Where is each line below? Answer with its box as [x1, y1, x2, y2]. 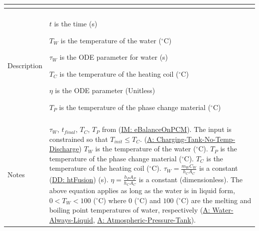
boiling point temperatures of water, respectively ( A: [49, 205, 210, 215]
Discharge [49, 143, 79, 154]
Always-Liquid [49, 214, 93, 225]
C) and [139, 195, 161, 205]
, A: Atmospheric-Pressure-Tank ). [93, 214, 196, 225]
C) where [98, 195, 127, 205]
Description [7, 60, 42, 70]
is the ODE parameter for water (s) [59, 52, 168, 62]
